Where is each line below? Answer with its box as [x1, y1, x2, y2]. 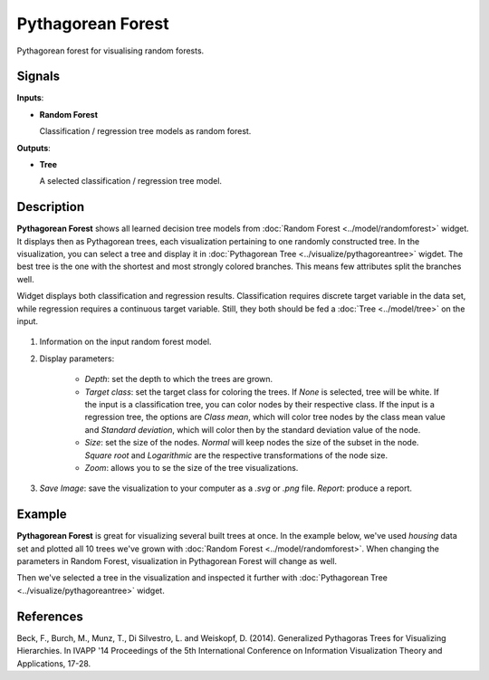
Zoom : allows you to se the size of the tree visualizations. [84, 462, 299, 473]
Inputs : [16, 92, 44, 103]
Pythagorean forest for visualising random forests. [16, 45, 205, 56]
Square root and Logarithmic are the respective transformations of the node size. [84, 449, 388, 461]
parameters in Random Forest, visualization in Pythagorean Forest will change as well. [16, 556, 338, 567]
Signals [16, 69, 61, 84]
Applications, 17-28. [16, 657, 91, 669]
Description [16, 199, 85, 215]
